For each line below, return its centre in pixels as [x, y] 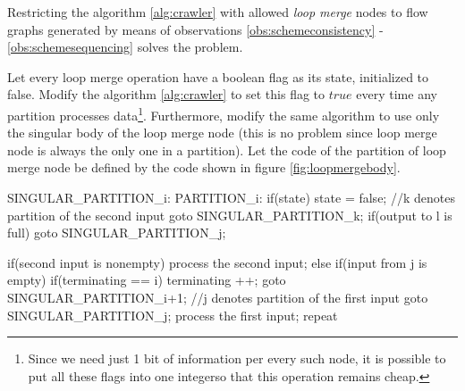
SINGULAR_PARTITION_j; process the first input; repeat [173, 315]
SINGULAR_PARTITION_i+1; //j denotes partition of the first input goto [218, 297]
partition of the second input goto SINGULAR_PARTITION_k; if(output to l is [230, 215]
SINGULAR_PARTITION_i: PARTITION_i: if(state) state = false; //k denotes [231, 197]
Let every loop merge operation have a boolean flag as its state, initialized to [218, 76]
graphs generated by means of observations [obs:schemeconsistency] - [195, 29]
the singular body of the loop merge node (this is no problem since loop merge [222, 133]
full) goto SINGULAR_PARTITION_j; [117, 233]
